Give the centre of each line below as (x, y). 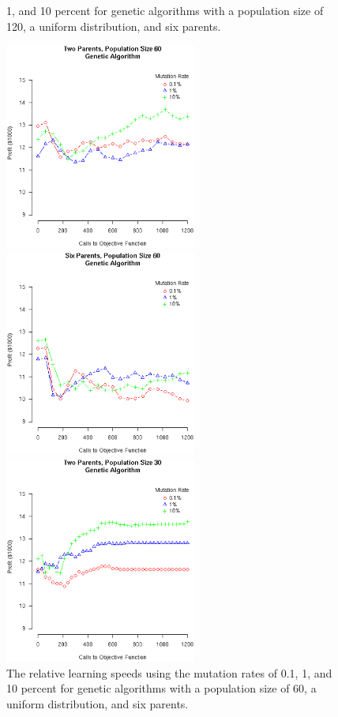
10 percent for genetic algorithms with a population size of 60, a (161, 688)
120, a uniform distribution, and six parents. (114, 26)
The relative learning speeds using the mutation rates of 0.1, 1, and (169, 672)
